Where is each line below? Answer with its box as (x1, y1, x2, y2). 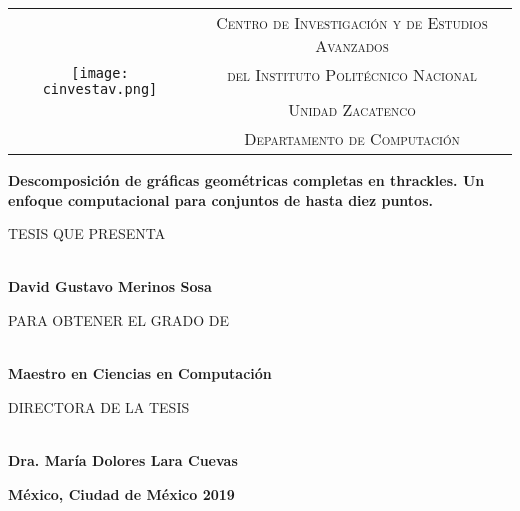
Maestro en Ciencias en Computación (8, 363, 272, 384)
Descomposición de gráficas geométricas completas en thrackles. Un (8, 170, 485, 190)
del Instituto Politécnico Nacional (227, 63, 477, 86)
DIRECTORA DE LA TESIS (8, 396, 190, 417)
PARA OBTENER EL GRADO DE (8, 309, 230, 330)
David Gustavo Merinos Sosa (8, 276, 212, 297)
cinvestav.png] (42, 80, 158, 97)
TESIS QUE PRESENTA (8, 223, 166, 244)
